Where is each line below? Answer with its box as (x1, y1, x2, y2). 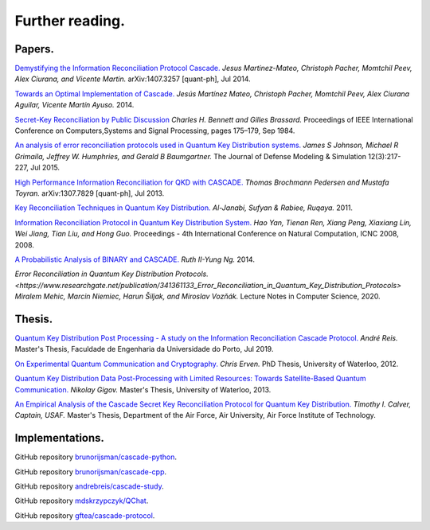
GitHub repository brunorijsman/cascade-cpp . (14, 466, 167, 477)
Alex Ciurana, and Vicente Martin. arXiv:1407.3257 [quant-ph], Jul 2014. (14, 74, 251, 84)
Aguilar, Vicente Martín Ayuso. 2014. (14, 100, 135, 110)
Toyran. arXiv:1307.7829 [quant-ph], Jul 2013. (14, 188, 165, 198)
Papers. (14, 42, 55, 56)
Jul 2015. (30, 163, 60, 173)
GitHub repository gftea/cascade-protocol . (14, 510, 155, 520)
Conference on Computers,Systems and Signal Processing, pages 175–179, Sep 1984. (14, 126, 295, 135)
